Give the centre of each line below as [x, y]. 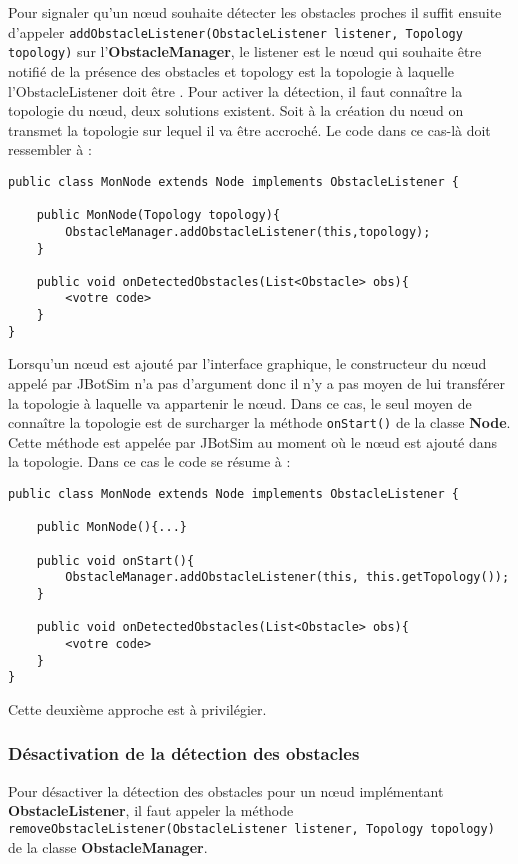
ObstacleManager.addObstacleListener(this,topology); [248, 231]
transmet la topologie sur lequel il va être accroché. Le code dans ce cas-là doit [249, 129]
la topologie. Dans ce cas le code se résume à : [149, 461]
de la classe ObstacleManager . [108, 846]
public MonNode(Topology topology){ [158, 215]
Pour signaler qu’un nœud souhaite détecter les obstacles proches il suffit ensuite [255, 12]
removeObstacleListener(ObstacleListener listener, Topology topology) [251, 828]
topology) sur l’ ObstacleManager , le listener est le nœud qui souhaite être [245, 51]
